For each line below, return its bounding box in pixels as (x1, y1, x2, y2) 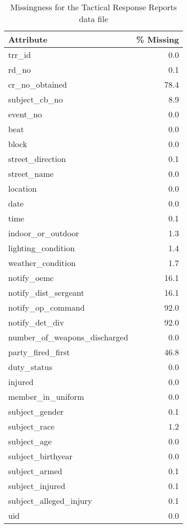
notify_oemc (8, 272, 54, 283)
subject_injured (8, 480, 66, 492)
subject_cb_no (8, 93, 63, 105)
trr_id (8, 49, 31, 60)
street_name (8, 168, 54, 179)
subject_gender (8, 405, 64, 417)
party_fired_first (8, 346, 70, 358)
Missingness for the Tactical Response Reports (10, 1, 177, 13)
